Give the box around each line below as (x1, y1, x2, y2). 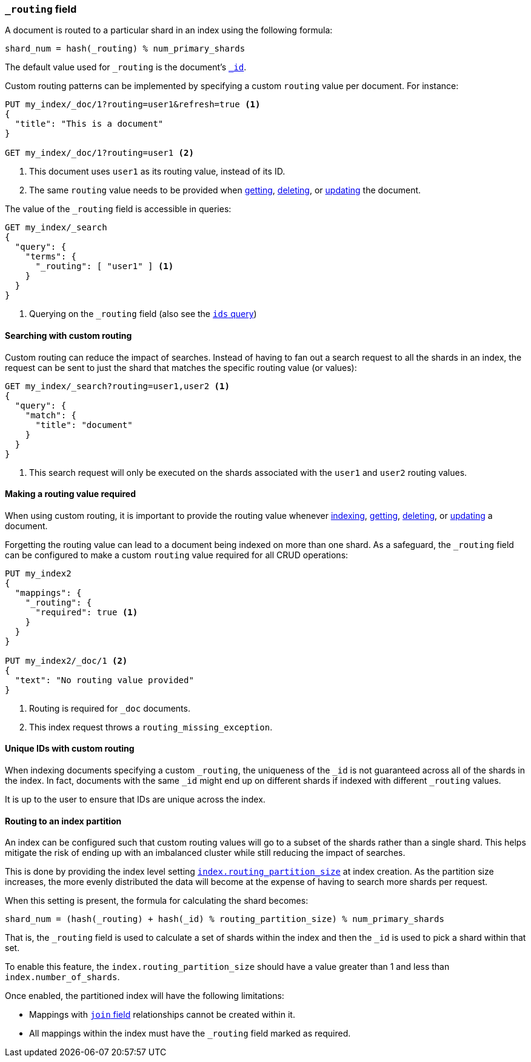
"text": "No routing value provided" (15, 675, 194, 685)
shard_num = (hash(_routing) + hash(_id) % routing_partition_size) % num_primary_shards (5, 914, 444, 924)
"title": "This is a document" (15, 119, 164, 129)
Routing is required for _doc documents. (29, 703, 190, 713)
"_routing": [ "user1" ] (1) (35, 261, 174, 272)
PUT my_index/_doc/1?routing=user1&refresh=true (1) (5, 99, 261, 110)
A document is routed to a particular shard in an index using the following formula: (5, 25, 333, 36)
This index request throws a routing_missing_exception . (29, 721, 273, 732)
